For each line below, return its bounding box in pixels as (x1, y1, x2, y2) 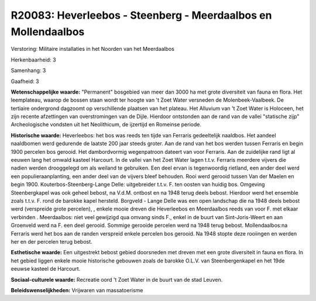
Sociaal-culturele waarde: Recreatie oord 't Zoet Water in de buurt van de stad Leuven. (11, 276, 223, 283)
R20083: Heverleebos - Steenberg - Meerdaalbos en (11, 9, 272, 22)
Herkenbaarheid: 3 (11, 56, 56, 63)
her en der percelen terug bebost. (11, 238, 93, 245)
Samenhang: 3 (11, 67, 46, 74)
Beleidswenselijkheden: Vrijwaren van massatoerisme (11, 286, 143, 293)
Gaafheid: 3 (11, 78, 39, 85)
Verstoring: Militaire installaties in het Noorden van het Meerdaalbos (11, 46, 175, 53)
